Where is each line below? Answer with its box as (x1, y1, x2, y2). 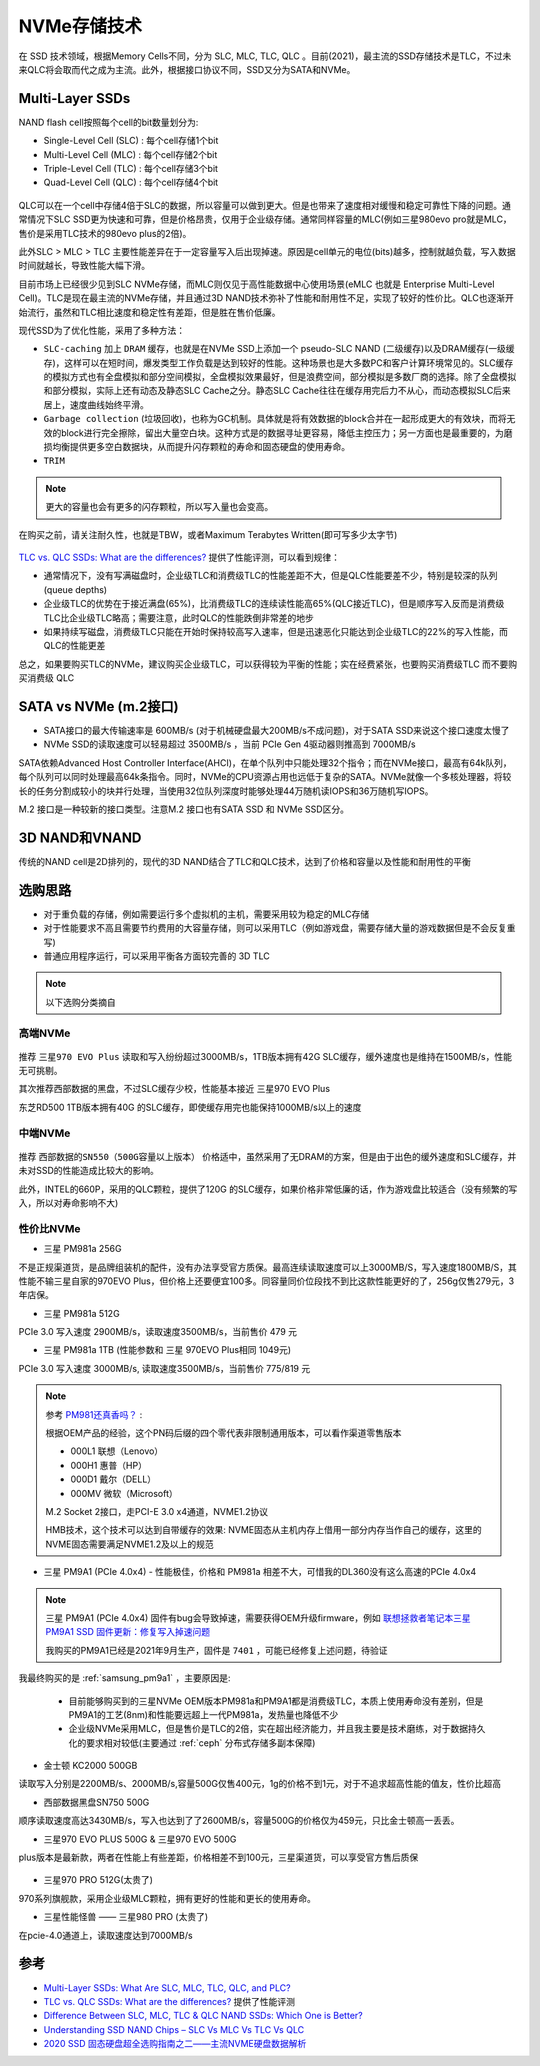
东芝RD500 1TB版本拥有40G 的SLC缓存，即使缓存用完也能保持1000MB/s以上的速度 (18, 1101, 362, 1113)
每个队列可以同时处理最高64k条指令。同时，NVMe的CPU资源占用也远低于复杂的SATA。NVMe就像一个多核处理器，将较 (18, 771, 512, 783)
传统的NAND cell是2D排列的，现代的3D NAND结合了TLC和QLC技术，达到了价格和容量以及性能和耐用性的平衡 (18, 855, 472, 867)
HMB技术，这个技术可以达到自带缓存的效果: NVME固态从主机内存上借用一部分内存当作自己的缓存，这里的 (45, 1524, 482, 1536)
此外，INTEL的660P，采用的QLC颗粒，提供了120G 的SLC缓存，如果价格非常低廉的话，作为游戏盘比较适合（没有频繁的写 (18, 1183, 518, 1195)
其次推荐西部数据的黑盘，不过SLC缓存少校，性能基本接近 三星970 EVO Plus (18, 1083, 330, 1095)
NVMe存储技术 (18, 15, 143, 37)
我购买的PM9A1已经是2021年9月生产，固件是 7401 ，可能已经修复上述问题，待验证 (45, 1644, 389, 1656)
